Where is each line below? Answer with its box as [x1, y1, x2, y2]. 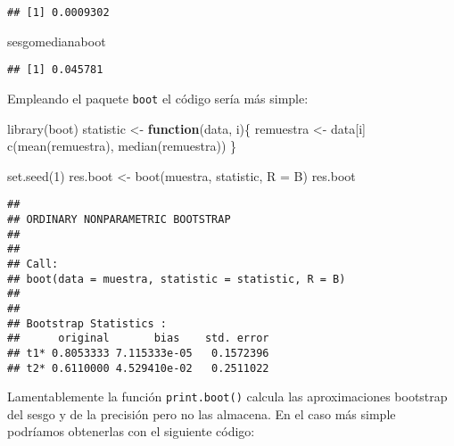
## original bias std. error [7, 332, 269, 345]
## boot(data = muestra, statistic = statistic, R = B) [7, 272, 346, 285]
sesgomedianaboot [7, 31, 106, 50]
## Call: [7, 257, 59, 270]
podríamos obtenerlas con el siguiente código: [7, 422, 255, 441]
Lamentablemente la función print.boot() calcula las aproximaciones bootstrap [7, 387, 448, 406]
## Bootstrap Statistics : [7, 317, 167, 330]
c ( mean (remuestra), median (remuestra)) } [7, 136, 236, 155]
